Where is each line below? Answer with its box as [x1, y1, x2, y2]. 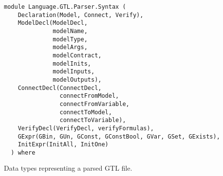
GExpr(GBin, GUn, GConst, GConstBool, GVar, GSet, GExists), [18, 133, 220, 140]
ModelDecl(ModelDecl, [18, 19, 88, 27]
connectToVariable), [59, 117, 126, 124]
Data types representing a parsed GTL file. [4, 163, 132, 173]
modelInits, [53, 60, 91, 67]
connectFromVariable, [59, 100, 130, 107]
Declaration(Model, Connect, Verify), [18, 11, 144, 18]
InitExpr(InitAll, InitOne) [18, 141, 109, 148]
